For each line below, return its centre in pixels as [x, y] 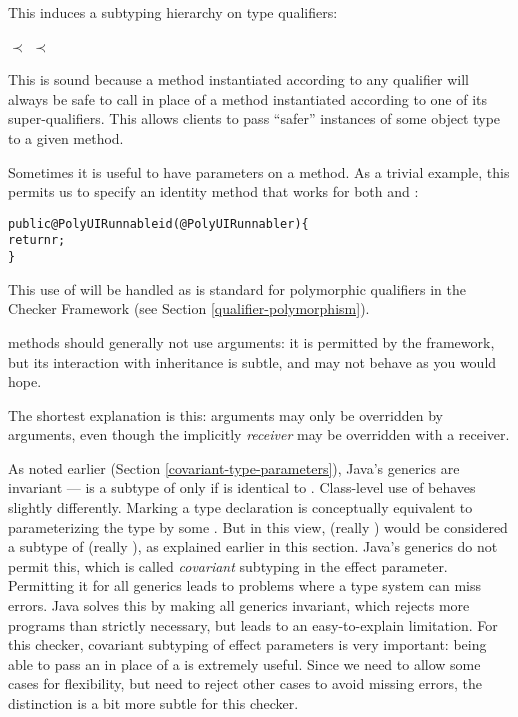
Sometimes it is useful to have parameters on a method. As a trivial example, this [259, 171]
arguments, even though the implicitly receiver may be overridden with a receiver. [259, 434]
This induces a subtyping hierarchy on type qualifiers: [173, 12]
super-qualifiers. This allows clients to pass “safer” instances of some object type [254, 118]
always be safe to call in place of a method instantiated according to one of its [248, 98]
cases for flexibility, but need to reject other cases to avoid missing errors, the [245, 683]
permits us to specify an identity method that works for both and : [213, 191]
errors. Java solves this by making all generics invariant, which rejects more [239, 605]
